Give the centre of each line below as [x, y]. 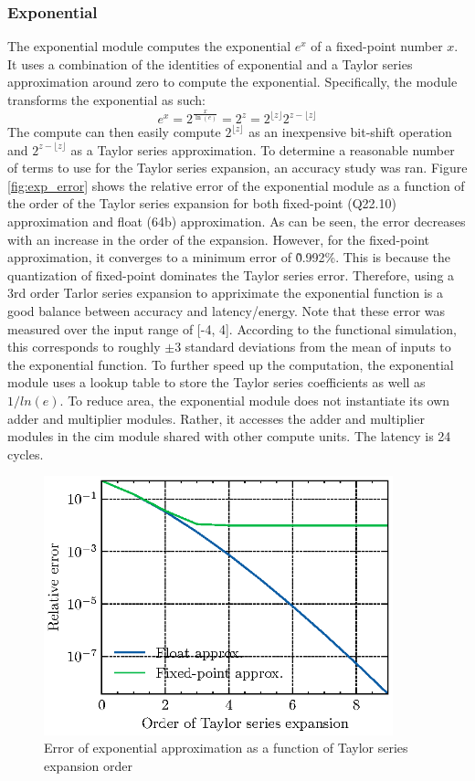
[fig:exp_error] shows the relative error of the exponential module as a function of [236, 185]
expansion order [89, 766]
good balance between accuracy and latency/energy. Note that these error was [227, 311]
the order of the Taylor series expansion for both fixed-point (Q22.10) [202, 203]
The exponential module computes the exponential [149, 46]
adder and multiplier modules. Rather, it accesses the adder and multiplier [216, 418]
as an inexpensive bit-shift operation [350, 132]
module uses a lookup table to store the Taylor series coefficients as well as [216, 382]
